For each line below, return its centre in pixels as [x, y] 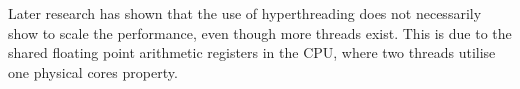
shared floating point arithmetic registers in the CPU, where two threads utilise [252, 52]
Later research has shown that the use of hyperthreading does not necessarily [245, 13]
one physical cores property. [93, 71]
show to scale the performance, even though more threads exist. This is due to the [260, 32]
